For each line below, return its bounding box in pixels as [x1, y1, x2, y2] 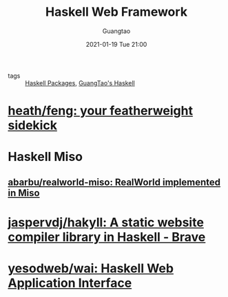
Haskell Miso [8, 149, 83, 165]
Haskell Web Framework [45, 4, 188, 20]
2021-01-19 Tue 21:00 [85, 40, 147, 48]
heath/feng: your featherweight [8, 103, 194, 119]
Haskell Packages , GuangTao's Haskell [25, 78, 135, 87]
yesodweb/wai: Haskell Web [8, 261, 174, 276]
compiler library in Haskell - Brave [8, 229, 206, 245]
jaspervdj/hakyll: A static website [8, 214, 204, 230]
